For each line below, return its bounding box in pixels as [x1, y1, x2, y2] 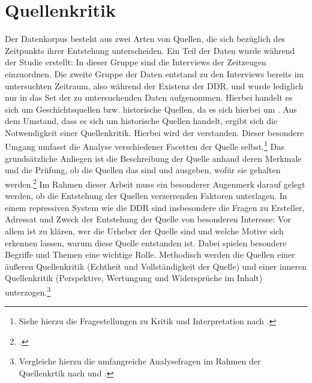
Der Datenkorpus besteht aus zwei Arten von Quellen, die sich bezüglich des [5, 32, 286, 45]
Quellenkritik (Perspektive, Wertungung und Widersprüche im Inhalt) [5, 272, 263, 284]
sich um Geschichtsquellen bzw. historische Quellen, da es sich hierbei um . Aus [5, 102, 297, 115]
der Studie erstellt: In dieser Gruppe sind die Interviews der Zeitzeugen [5, 56, 266, 68]
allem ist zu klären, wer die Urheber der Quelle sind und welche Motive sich [5, 224, 284, 237]
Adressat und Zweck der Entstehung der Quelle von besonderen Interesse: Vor [5, 213, 291, 225]
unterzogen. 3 [5, 284, 51, 298]
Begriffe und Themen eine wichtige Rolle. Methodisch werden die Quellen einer [5, 248, 295, 261]
